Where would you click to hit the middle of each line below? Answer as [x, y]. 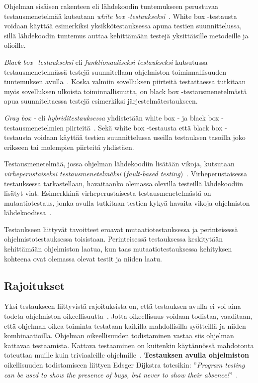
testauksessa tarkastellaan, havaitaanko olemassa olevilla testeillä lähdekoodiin [124, 183]
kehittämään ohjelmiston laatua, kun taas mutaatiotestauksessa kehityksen [118, 249]
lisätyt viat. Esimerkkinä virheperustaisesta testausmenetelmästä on [108, 193]
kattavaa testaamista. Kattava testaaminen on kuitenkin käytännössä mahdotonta [129, 345]
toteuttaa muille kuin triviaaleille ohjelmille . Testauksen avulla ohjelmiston [127, 355]
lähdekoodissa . [28, 212]
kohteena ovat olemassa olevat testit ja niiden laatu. [83, 258]
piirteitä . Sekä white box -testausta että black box [144, 127]
